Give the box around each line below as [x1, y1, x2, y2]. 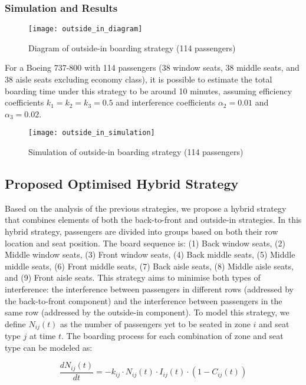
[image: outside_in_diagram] [28, 25, 143, 34]
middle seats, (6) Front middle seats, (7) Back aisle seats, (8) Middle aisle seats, [5, 259, 294, 272]
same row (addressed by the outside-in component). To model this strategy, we [5, 306, 289, 318]
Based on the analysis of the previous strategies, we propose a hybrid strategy [5, 202, 287, 214]
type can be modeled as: [5, 341, 93, 353]
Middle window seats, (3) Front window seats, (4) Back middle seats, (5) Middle [5, 248, 295, 261]
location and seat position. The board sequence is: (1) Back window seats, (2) [5, 236, 285, 249]
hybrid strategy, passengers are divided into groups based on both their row [5, 225, 278, 238]
